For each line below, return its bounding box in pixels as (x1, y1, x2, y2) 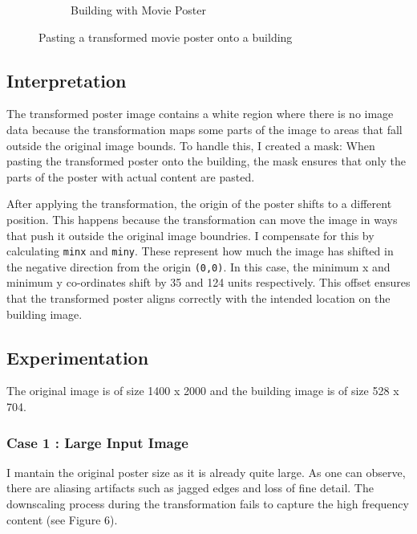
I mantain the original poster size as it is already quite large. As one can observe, (6, 463, 406, 480)
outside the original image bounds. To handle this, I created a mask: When (6, 137, 375, 153)
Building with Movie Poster (71, 2, 206, 18)
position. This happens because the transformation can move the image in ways (6, 210, 398, 227)
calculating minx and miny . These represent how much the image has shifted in (6, 243, 394, 259)
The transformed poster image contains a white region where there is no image (6, 105, 394, 122)
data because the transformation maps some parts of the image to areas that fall (6, 120, 403, 137)
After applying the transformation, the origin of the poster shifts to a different (6, 195, 392, 212)
